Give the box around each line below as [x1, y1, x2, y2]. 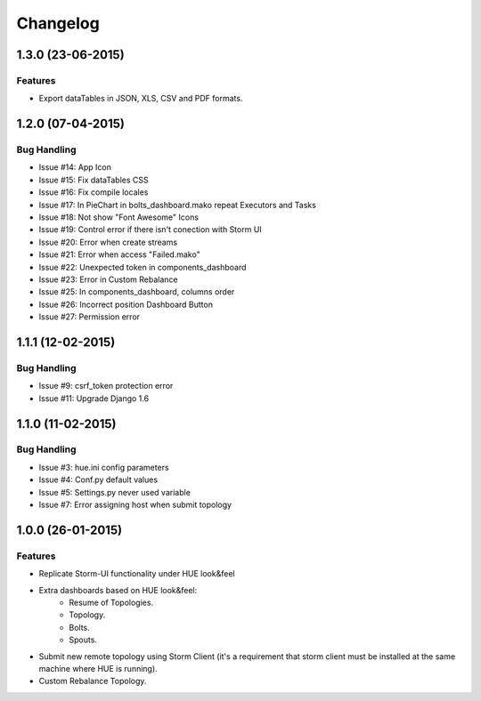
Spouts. [69, 634, 98, 645]
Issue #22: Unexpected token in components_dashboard [38, 262, 247, 272]
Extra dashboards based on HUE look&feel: [38, 584, 198, 595]
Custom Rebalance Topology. [38, 676, 147, 687]
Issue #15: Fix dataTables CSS [38, 174, 149, 185]
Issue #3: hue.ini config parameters [38, 462, 169, 472]
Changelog [16, 13, 100, 33]
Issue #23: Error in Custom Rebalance [38, 274, 178, 285]
